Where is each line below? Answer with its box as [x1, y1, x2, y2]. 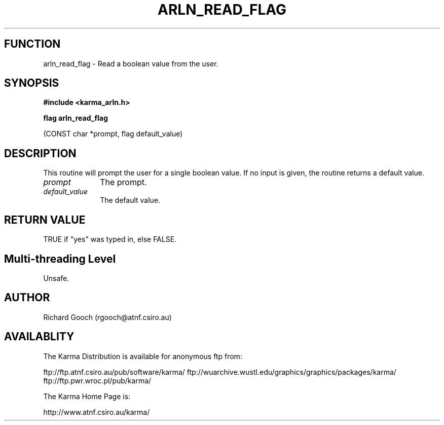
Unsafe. [43, 273, 69, 282]
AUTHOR [4, 291, 50, 304]
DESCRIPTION [4, 147, 77, 160]
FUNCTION [4, 38, 61, 51]
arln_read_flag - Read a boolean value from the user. [43, 59, 218, 68]
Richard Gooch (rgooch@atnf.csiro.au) [43, 312, 172, 322]
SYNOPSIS [4, 77, 59, 90]
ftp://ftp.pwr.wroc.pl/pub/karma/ [43, 376, 152, 385]
